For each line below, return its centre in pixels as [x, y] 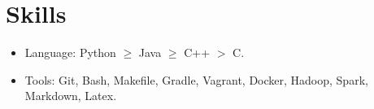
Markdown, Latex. [71, 96]
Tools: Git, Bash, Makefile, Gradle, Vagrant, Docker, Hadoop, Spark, [196, 79]
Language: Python [70, 52]
